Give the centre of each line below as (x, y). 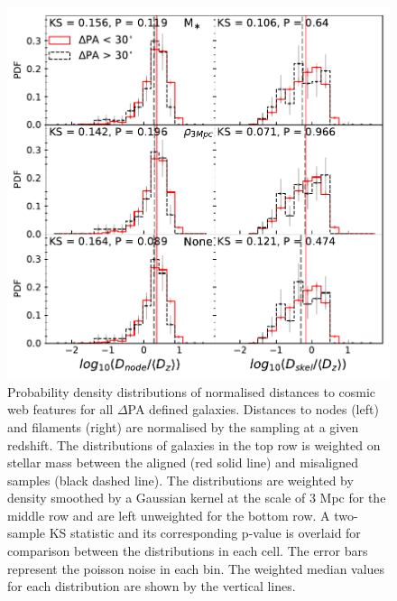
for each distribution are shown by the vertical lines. (152, 586)
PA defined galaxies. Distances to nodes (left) (253, 409)
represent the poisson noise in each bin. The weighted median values (196, 568)
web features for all (60, 409)
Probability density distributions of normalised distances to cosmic (192, 391)
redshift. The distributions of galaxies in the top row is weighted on (194, 444)
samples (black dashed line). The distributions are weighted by (180, 480)
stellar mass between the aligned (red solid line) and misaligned (183, 462)
